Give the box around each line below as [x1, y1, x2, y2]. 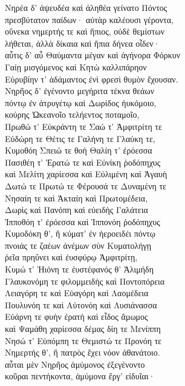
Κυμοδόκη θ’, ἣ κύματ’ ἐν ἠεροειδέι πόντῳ [5, 227, 155, 240]
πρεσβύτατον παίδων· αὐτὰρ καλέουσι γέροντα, [5, 13, 174, 25]
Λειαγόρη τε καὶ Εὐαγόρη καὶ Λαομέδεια [5, 286, 149, 299]
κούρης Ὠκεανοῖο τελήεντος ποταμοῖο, [5, 108, 140, 121]
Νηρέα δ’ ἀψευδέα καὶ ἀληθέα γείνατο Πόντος [5, 1, 167, 13]
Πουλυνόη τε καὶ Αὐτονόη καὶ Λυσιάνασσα [5, 298, 157, 311]
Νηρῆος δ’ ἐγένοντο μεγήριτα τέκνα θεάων [5, 84, 154, 97]
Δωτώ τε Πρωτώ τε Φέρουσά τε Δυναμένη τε [5, 179, 166, 192]
